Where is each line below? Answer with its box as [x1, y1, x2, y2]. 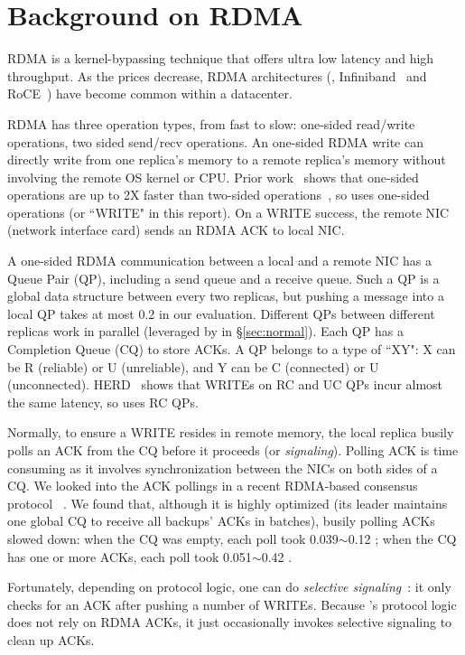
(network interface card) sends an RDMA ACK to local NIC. [7, 220, 345, 239]
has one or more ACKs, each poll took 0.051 [7, 547, 252, 566]
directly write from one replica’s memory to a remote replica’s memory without [7, 150, 446, 169]
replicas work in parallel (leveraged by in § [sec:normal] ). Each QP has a [7, 322, 404, 341]
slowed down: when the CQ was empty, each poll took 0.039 [7, 529, 339, 547]
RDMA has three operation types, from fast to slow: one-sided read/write [7, 114, 415, 133]
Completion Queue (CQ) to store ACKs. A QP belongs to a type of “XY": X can [7, 340, 456, 359]
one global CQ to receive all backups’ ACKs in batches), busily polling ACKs [7, 511, 435, 530]
